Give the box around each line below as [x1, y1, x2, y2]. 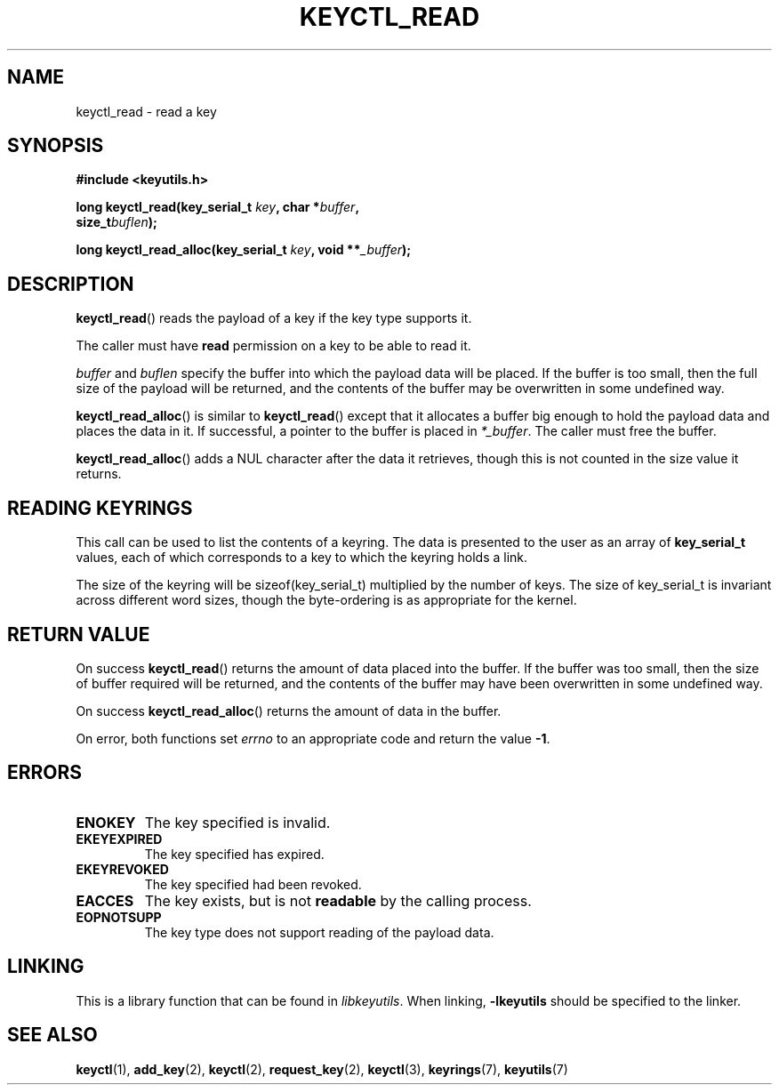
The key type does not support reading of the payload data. [144, 924, 494, 940]
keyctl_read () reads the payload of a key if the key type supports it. [76, 310, 472, 326]
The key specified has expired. [144, 846, 325, 862]
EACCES [76, 891, 134, 910]
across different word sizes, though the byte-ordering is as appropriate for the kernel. [76, 592, 577, 608]
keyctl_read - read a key [76, 103, 217, 119]
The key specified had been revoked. [144, 876, 362, 892]
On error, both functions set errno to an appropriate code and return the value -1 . [76, 730, 550, 746]
